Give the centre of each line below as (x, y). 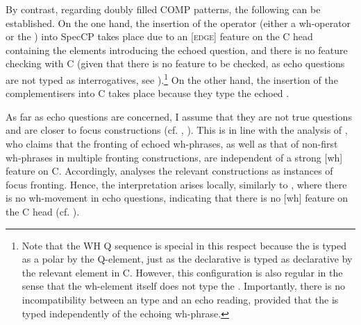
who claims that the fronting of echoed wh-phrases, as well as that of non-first (172, 143)
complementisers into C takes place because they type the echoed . (148, 93)
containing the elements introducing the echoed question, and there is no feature (177, 50)
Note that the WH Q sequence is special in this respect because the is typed (184, 245)
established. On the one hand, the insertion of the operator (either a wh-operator (178, 23)
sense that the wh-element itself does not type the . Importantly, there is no (183, 286)
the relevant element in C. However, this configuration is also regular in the (182, 272)
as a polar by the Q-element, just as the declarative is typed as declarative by (187, 259)
